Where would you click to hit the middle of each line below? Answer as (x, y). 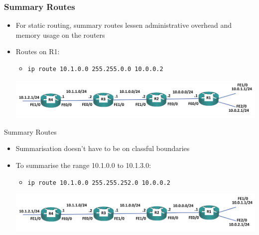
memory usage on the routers (60, 35)
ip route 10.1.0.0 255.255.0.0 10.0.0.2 (95, 69)
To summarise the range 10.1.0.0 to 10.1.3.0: (83, 165)
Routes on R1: (38, 51)
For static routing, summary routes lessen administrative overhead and (124, 25)
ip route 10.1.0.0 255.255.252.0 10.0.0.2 (99, 183)
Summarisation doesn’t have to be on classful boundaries (103, 148)
